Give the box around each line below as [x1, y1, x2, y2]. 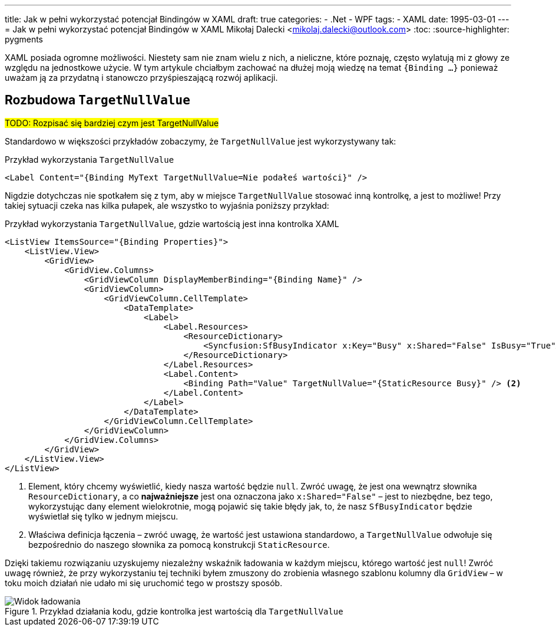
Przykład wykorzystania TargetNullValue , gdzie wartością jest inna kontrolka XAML [5, 218, 339, 229]
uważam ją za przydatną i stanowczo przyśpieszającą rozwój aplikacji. [5, 73, 278, 83]
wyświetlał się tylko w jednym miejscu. [28, 511, 178, 521]
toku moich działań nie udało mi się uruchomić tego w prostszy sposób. [5, 577, 283, 588]
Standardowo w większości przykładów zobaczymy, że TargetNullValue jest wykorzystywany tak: [5, 136, 396, 146]
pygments [5, 34, 44, 44]
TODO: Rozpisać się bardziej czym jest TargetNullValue [5, 117, 219, 128]
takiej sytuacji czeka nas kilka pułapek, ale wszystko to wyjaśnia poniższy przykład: [5, 200, 329, 211]
